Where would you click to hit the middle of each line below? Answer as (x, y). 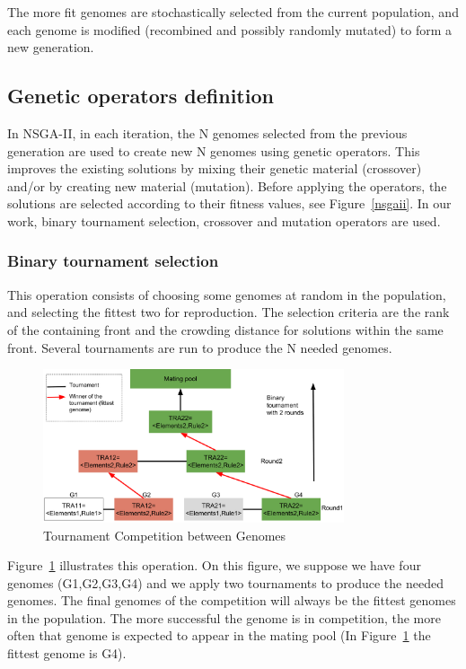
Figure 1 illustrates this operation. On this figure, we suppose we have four (214, 565)
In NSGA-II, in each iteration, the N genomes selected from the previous (207, 132)
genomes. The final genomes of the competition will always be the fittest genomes (232, 600)
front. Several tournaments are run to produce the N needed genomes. (200, 347)
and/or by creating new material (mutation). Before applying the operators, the (227, 185)
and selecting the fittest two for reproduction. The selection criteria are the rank (229, 312)
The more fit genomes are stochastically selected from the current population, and (233, 12)
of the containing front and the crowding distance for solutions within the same (225, 329)
